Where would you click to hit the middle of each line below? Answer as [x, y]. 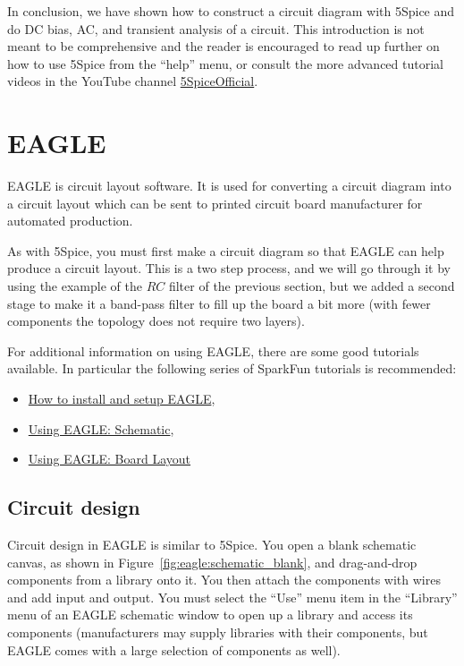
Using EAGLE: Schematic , [101, 428]
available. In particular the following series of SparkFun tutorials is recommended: [232, 368]
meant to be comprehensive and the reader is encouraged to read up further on [224, 46]
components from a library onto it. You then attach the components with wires [224, 580]
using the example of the [75, 286]
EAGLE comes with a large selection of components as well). [174, 649]
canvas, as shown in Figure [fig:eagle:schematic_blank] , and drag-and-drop [212, 562]
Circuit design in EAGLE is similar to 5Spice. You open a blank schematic [212, 545]
